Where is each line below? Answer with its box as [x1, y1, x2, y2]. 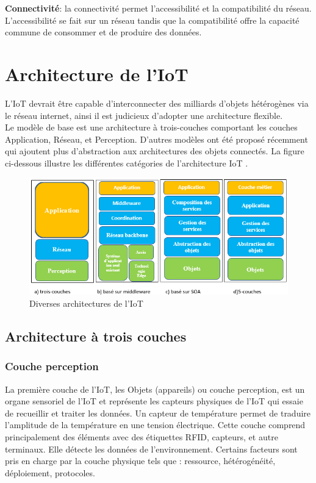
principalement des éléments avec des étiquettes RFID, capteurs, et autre [5, 431, 278, 443]
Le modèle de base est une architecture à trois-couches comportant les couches [5, 121, 298, 134]
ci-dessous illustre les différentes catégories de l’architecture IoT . [5, 156, 248, 169]
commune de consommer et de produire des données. [5, 26, 202, 38]
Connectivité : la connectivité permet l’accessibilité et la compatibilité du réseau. [5, 2, 312, 14]
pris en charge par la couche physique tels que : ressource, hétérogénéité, [5, 454, 276, 467]
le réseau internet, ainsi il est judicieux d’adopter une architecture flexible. [5, 109, 283, 121]
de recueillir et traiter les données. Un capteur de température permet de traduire [5, 406, 311, 419]
